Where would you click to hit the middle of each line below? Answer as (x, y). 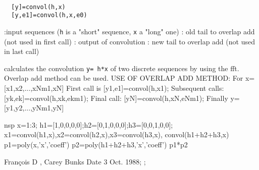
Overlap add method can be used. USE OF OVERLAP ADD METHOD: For (124, 78)
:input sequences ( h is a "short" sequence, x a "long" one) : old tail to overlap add (129, 31)
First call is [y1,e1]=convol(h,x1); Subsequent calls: (145, 88)
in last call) (22, 51)
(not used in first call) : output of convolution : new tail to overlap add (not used (129, 41)
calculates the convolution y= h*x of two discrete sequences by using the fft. (122, 68)
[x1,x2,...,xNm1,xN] (34, 88)
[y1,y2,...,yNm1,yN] (34, 108)
